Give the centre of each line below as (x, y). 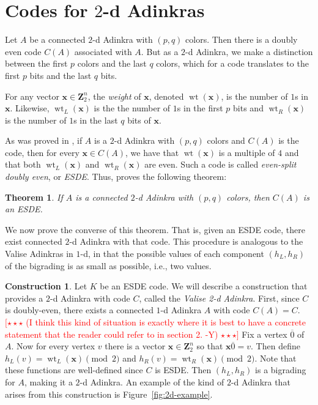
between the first (36, 63)
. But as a (160, 51)
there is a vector (135, 346)
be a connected (57, 39)
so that (210, 346)
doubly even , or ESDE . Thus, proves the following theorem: (116, 176)
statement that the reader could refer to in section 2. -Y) (112, 334)
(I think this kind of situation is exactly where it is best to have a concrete (166, 322)
